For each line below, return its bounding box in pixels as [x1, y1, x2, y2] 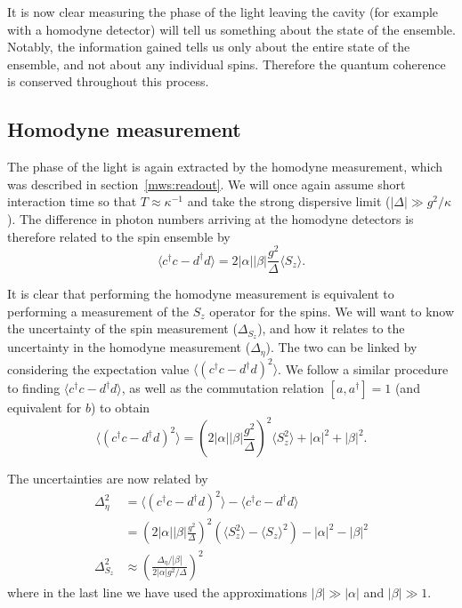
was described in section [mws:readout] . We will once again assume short [7, 174, 406, 193]
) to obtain [90, 398, 150, 417]
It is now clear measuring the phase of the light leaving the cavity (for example [7, 3, 439, 20]
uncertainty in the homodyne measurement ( [7, 338, 251, 356]
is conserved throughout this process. [7, 72, 209, 91]
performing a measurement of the [7, 301, 189, 320]
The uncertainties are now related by [7, 469, 208, 488]
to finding [7, 379, 61, 397]
